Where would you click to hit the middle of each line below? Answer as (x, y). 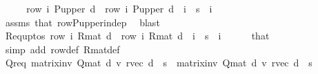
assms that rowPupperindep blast (82, 22)
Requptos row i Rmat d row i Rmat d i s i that (137, 36)
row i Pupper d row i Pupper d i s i (119, 8)
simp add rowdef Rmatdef (62, 49)
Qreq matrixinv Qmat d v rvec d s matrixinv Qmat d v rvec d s (159, 63)
